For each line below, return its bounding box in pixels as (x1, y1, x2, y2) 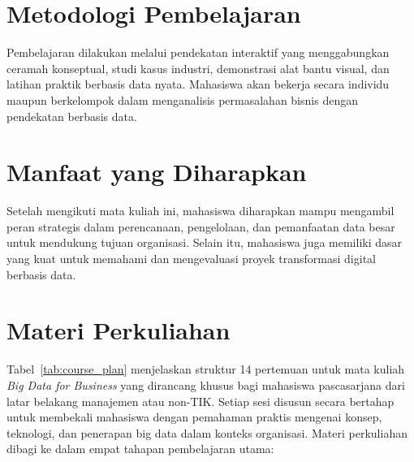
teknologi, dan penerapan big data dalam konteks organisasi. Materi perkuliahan (6, 424, 408, 441)
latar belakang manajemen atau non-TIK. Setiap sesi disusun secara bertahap (6, 392, 395, 409)
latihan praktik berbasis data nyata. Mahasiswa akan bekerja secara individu (6, 76, 390, 93)
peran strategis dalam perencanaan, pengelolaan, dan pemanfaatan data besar (6, 218, 395, 235)
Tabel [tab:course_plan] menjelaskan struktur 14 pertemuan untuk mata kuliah (6, 361, 405, 378)
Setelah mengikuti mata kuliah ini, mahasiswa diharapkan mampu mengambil (6, 202, 395, 219)
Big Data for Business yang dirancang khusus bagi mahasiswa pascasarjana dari (6, 376, 405, 393)
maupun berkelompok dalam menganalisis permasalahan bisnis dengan (6, 91, 358, 108)
